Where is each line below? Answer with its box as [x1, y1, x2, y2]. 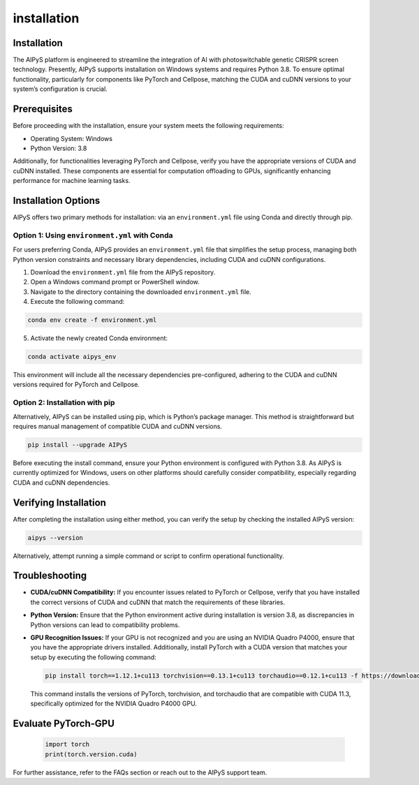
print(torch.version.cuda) [45, 750, 138, 758]
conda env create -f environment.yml [27, 316, 157, 324]
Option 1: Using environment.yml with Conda [13, 230, 173, 240]
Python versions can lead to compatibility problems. [30, 620, 180, 629]
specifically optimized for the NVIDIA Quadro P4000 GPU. [30, 699, 197, 708]
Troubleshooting [13, 570, 87, 582]
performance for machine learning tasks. [13, 177, 131, 185]
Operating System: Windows [30, 134, 113, 142]
